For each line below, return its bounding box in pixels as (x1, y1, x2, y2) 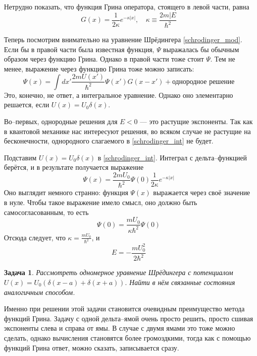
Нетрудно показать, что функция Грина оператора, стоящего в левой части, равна (4, 1, 250, 11)
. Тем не (210, 54, 235, 64)
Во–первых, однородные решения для (4, 116, 118, 127)
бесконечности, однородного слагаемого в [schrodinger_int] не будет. (4, 136, 213, 146)
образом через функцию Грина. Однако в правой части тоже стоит (4, 54, 204, 64)
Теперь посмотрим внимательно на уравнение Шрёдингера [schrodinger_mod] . (4, 34, 243, 44)
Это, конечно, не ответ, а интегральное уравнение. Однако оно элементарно (4, 89, 233, 100)
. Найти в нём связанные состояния (125, 277, 235, 287)
